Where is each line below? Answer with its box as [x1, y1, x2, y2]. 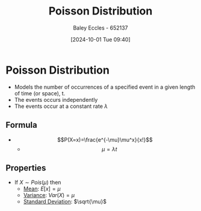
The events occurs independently [14, 96, 98, 103]
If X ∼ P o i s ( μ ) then [14, 179, 61, 186]
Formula [5, 120, 37, 130]
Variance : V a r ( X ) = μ [23, 192, 75, 199]
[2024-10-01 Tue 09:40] [70, 36, 131, 43]
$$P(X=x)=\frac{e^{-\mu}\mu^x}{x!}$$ [57, 136, 153, 143]
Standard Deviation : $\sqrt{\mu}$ [23, 198, 107, 206]
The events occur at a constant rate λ [14, 102, 108, 110]
